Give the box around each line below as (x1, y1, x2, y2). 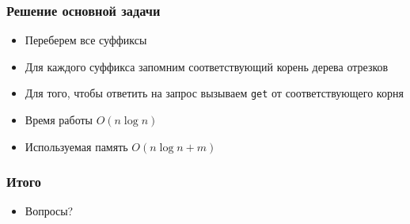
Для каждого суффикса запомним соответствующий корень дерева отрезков (25, 58, 389, 74)
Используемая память (25, 138, 128, 154)
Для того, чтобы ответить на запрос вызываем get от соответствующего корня (25, 85, 404, 101)
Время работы (25, 112, 93, 128)
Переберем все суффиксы (25, 32, 147, 48)
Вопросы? (25, 203, 74, 219)
